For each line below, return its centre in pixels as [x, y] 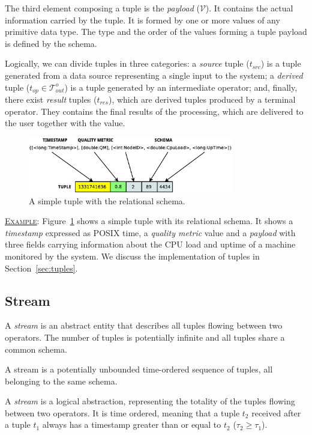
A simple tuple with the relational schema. [107, 200]
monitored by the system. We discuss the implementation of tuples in [132, 256]
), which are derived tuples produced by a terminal [202, 99]
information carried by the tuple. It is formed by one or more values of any [142, 20]
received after [276, 412]
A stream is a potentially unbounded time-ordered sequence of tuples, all [139, 369]
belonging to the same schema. [61, 381]
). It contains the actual [249, 8]
